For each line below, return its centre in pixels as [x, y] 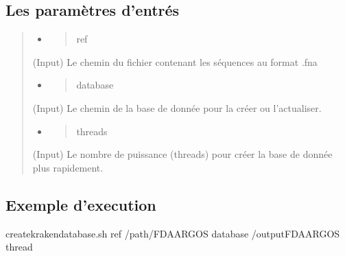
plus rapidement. [68, 167]
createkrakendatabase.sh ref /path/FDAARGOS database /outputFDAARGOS [173, 233]
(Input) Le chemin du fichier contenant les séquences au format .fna [175, 61]
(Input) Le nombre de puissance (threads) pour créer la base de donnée [182, 154]
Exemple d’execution [81, 204]
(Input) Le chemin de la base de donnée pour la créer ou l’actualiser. [177, 107]
